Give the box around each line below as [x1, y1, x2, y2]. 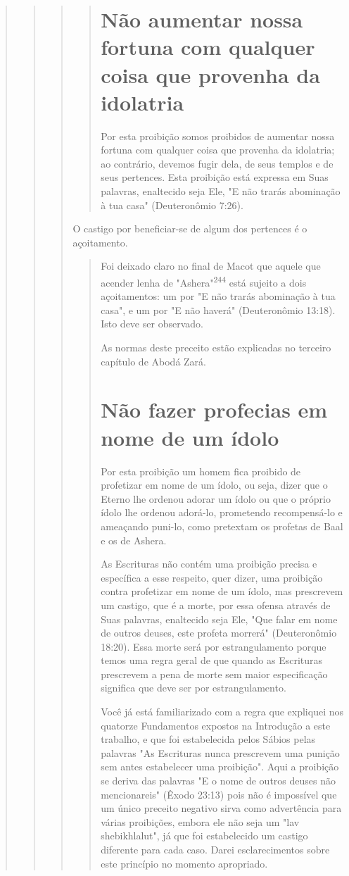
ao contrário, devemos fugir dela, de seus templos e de [101, 156, 334, 170]
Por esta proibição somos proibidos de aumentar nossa [101, 128, 335, 143]
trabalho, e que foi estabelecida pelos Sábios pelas [101, 732, 316, 746]
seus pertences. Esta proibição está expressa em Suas [101, 170, 329, 184]
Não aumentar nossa [101, 5, 303, 34]
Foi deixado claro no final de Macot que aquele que [101, 258, 321, 273]
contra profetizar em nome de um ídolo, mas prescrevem [101, 584, 343, 599]
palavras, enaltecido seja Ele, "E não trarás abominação [101, 184, 341, 199]
